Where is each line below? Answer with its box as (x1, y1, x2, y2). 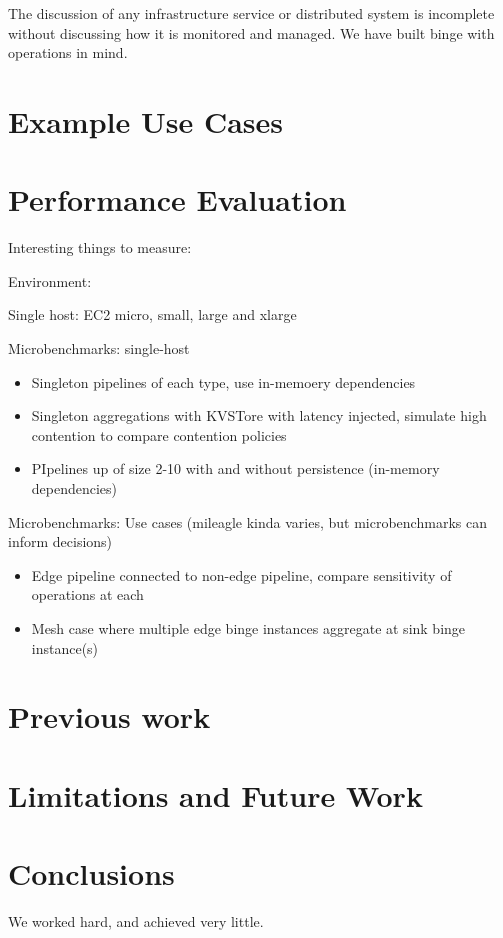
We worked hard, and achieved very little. (8, 911, 264, 932)
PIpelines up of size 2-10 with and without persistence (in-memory (31, 458, 440, 479)
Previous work (8, 696, 211, 737)
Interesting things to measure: (8, 237, 192, 258)
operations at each (31, 584, 144, 605)
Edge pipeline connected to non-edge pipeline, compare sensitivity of (31, 564, 452, 585)
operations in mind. (8, 42, 128, 63)
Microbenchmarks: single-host (8, 338, 190, 359)
